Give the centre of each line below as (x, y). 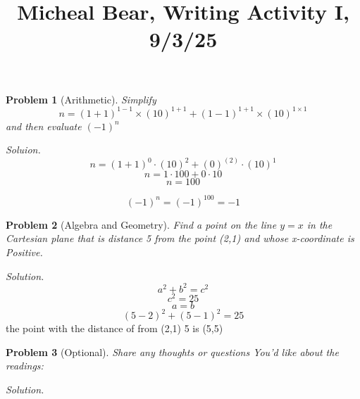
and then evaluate (44, 126)
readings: (25, 366)
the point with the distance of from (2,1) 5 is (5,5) (114, 328)
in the (319, 224)
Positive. (24, 252)
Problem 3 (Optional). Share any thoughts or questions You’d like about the (172, 351)
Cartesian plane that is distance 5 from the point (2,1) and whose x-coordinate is (180, 238)
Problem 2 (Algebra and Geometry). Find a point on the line (141, 224)
